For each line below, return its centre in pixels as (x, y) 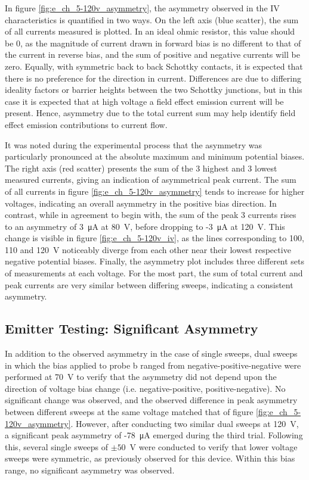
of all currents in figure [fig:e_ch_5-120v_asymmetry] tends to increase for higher (155, 191)
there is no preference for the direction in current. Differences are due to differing (153, 78)
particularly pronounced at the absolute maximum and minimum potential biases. (155, 156)
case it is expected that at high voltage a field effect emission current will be (144, 101)
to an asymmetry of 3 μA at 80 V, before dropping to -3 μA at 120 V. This (145, 226)
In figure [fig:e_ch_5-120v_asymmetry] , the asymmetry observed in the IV (142, 8)
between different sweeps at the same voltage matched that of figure (129, 412)
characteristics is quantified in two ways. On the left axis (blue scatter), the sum (152, 19)
